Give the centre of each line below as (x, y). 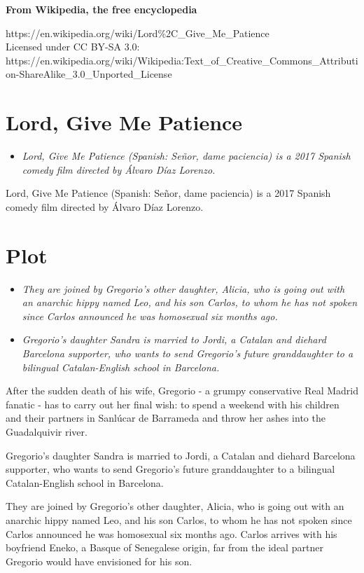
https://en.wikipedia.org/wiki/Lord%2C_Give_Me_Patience (138, 33)
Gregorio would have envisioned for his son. (99, 561)
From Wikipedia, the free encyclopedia (101, 9)
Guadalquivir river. (47, 431)
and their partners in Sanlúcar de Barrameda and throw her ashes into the (166, 418)
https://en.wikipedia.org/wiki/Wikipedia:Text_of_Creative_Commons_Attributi (182, 60)
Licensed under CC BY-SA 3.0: (73, 47)
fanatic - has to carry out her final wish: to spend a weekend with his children (173, 404)
